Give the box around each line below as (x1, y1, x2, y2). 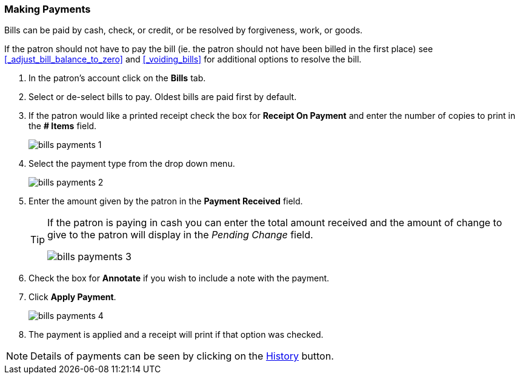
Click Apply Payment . (28, 292, 116, 303)
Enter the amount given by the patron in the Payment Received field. (28, 196, 303, 207)
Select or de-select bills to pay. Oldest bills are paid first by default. (28, 92, 297, 102)
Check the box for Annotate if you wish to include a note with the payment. (28, 273, 330, 284)
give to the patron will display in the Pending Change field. (47, 229, 313, 241)
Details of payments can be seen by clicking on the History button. (30, 350, 334, 363)
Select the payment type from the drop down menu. (28, 158, 235, 169)
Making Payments (4, 3, 91, 15)
